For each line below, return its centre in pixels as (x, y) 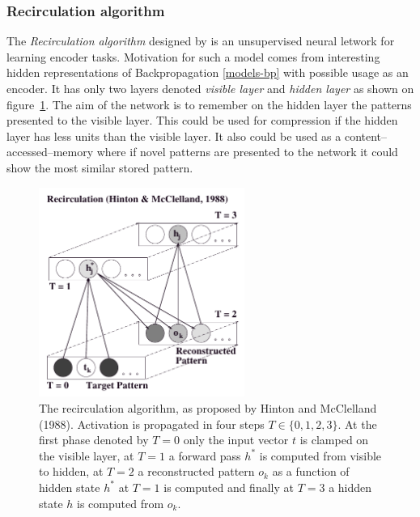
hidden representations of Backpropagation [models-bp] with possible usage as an (208, 72)
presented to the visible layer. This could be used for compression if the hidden (202, 120)
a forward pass (205, 455)
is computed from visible (320, 455)
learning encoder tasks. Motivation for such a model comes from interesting (193, 56)
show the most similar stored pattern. (100, 167)
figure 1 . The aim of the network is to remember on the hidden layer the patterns (209, 104)
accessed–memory (50, 152)
